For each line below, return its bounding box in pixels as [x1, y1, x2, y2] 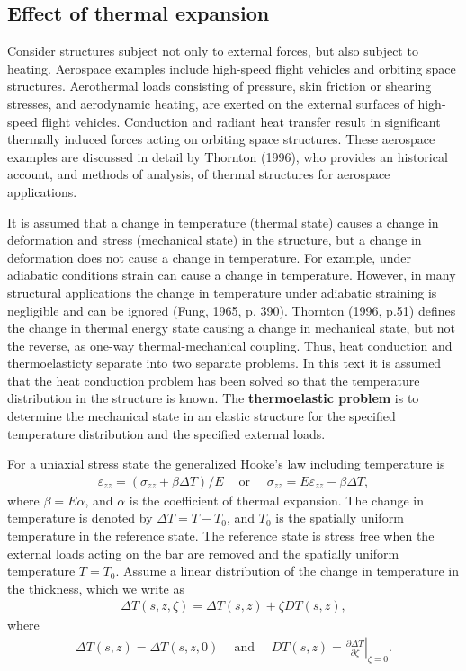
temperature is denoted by [7, 508, 153, 527]
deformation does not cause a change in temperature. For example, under [7, 247, 411, 266]
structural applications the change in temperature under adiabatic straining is [7, 282, 437, 301]
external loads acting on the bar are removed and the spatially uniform [7, 543, 399, 562]
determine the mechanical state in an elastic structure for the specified [7, 407, 396, 425]
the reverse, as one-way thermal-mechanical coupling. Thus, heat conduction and [7, 335, 453, 354]
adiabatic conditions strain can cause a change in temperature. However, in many [7, 265, 456, 284]
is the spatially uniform [275, 508, 404, 527]
